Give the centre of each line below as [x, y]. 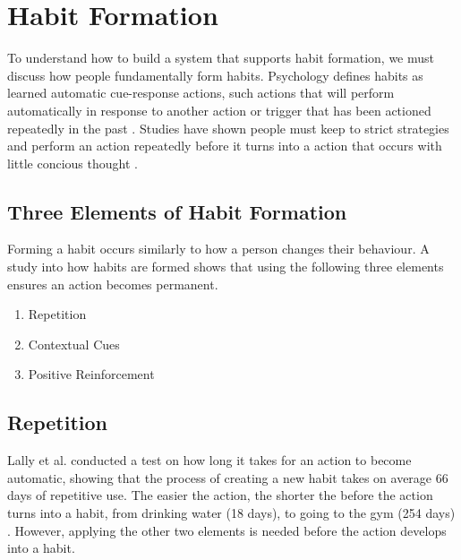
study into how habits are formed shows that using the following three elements [226, 267]
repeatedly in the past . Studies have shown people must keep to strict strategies [228, 128]
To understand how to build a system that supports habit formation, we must [221, 58]
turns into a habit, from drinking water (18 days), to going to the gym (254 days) [231, 513]
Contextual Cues [74, 344]
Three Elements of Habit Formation [177, 211]
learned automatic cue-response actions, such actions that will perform [201, 93]
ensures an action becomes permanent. [113, 284]
